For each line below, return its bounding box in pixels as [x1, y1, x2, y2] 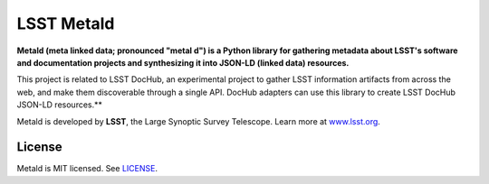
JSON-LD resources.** [16, 99, 103, 110]
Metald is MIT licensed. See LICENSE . [16, 163, 158, 174]
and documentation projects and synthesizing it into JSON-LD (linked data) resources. [16, 57, 350, 68]
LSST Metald [16, 14, 115, 33]
